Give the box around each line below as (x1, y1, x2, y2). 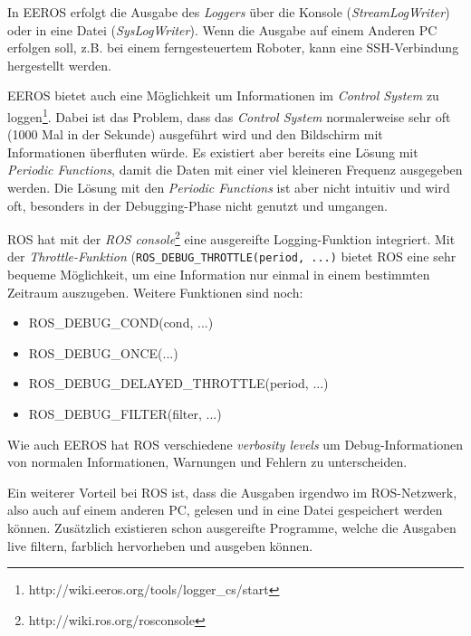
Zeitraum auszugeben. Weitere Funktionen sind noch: (7, 282, 303, 301)
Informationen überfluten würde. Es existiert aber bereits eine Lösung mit (7, 142, 418, 161)
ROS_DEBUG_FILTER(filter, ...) (28, 404, 222, 423)
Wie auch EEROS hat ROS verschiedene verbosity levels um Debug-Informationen (7, 434, 463, 453)
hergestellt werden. (7, 55, 111, 74)
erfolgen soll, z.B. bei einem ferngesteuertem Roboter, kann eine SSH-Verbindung (7, 38, 459, 57)
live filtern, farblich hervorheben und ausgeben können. (7, 536, 313, 555)
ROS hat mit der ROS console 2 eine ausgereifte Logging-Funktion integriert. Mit (7, 227, 456, 248)
